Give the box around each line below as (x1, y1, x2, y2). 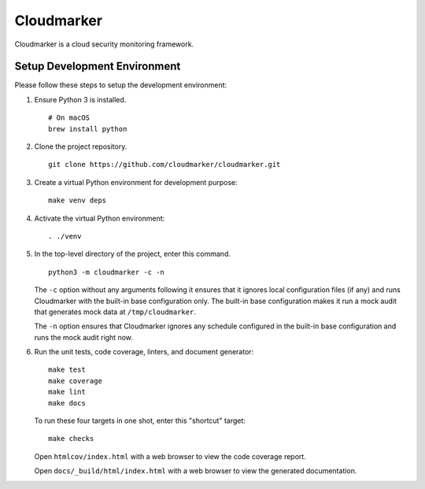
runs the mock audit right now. (34, 332, 134, 342)
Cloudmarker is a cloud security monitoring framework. (14, 39, 194, 49)
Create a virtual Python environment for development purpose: (34, 177, 238, 187)
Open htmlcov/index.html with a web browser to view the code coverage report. (34, 451, 306, 461)
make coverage (48, 376, 102, 385)
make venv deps (48, 196, 107, 205)
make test (48, 365, 86, 374)
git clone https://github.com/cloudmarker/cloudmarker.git (48, 160, 281, 169)
